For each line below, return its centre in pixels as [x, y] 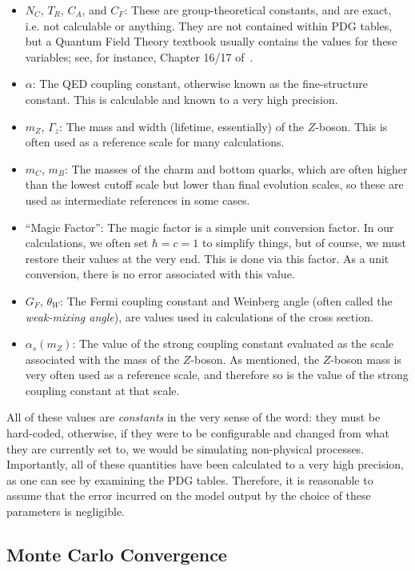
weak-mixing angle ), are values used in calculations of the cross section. [199, 316]
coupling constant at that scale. [102, 390]
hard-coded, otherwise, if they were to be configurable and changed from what [198, 433]
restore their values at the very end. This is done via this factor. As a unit [207, 258]
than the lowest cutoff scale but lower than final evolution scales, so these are [214, 184]
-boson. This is [351, 126]
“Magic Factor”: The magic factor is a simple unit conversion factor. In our [209, 227]
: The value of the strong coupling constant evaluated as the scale [233, 343]
